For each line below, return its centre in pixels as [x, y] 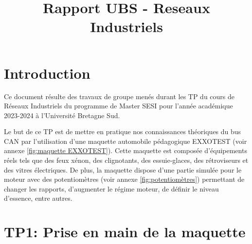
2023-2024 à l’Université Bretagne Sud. [62, 115]
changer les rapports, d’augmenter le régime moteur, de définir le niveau [111, 188]
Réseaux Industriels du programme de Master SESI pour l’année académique [118, 106]
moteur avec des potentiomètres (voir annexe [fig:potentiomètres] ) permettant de [124, 179]
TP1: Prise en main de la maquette [125, 232]
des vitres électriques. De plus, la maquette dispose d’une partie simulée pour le [123, 169]
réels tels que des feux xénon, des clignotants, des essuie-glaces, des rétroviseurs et [126, 160]
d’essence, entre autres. [38, 198]
